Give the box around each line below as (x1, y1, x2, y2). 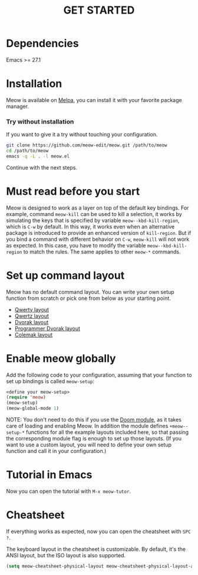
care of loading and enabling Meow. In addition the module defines (6, 423, 169, 430)
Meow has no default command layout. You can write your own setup (6, 288, 175, 295)
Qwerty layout (14, 306, 49, 313)
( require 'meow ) (6, 394, 46, 400)
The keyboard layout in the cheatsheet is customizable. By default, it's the (6, 545, 186, 553)
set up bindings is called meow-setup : (6, 377, 95, 384)
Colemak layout (14, 331, 53, 338)
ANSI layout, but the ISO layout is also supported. (6, 551, 126, 558)
